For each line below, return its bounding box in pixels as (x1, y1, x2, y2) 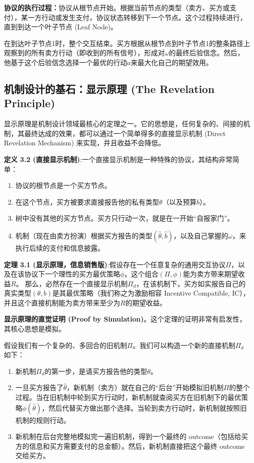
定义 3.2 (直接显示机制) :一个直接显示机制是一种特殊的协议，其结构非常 (4, 154, 233, 164)
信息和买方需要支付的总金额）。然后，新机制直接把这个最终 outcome (29, 440, 245, 451)
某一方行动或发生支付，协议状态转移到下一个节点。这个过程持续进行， (21, 12, 247, 22)
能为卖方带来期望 (183, 269, 238, 279)
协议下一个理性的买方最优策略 (24, 269, 120, 279)
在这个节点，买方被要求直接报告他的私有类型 (15, 196, 159, 207)
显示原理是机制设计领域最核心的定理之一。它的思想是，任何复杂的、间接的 (4, 118, 243, 129)
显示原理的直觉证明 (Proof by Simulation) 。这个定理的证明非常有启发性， (4, 314, 247, 324)
